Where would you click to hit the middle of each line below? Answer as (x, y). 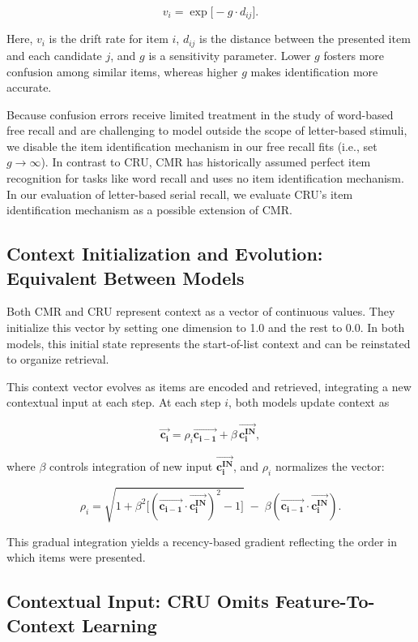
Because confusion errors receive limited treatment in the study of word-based (200, 114)
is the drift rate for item (109, 39)
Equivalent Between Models (126, 277)
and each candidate (54, 55)
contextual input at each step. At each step (114, 402)
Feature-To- (325, 601)
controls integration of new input (131, 466)
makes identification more (314, 71)
